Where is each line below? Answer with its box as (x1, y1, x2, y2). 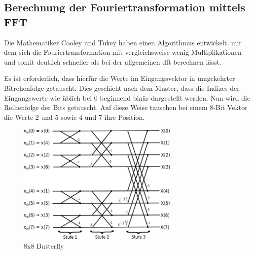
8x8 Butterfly (24, 241, 64, 251)
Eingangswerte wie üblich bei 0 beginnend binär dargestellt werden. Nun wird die (4, 92, 251, 103)
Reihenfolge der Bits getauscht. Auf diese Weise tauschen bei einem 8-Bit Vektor (4, 102, 248, 112)
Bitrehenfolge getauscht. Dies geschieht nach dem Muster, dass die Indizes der (4, 82, 240, 93)
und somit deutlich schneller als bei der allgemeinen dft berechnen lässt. (4, 56, 221, 67)
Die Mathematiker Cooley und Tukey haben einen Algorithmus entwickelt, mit (4, 37, 242, 47)
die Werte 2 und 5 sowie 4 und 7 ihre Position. (4, 111, 145, 122)
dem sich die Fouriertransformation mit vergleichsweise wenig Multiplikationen (4, 47, 242, 57)
